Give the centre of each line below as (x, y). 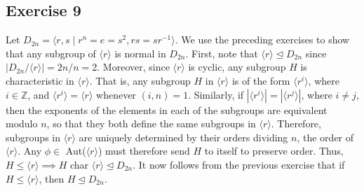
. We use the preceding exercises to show (262, 40)
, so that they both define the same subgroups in (151, 123)
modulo (22, 123)
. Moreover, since (133, 67)
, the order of (325, 137)
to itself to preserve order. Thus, (274, 151)
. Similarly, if (216, 94)
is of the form (261, 80)
